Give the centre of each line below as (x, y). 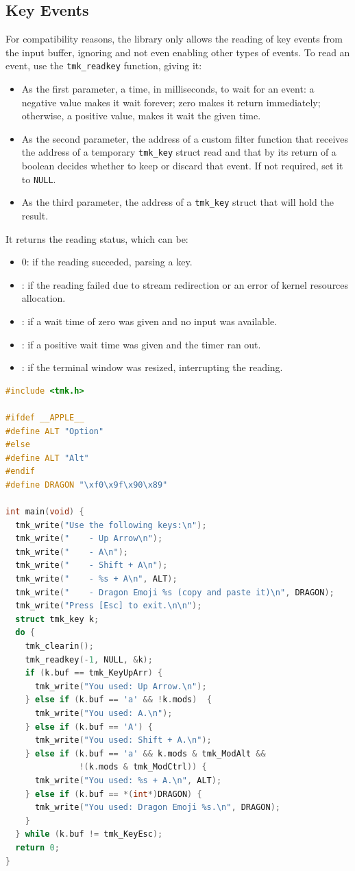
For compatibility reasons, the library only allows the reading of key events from (174, 39)
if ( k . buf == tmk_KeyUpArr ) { (94, 673)
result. (35, 215)
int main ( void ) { (45, 512)
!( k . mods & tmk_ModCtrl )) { (143, 767)
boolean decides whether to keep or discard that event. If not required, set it (182, 166)
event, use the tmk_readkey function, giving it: (104, 65)
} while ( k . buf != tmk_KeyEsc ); (89, 834)
